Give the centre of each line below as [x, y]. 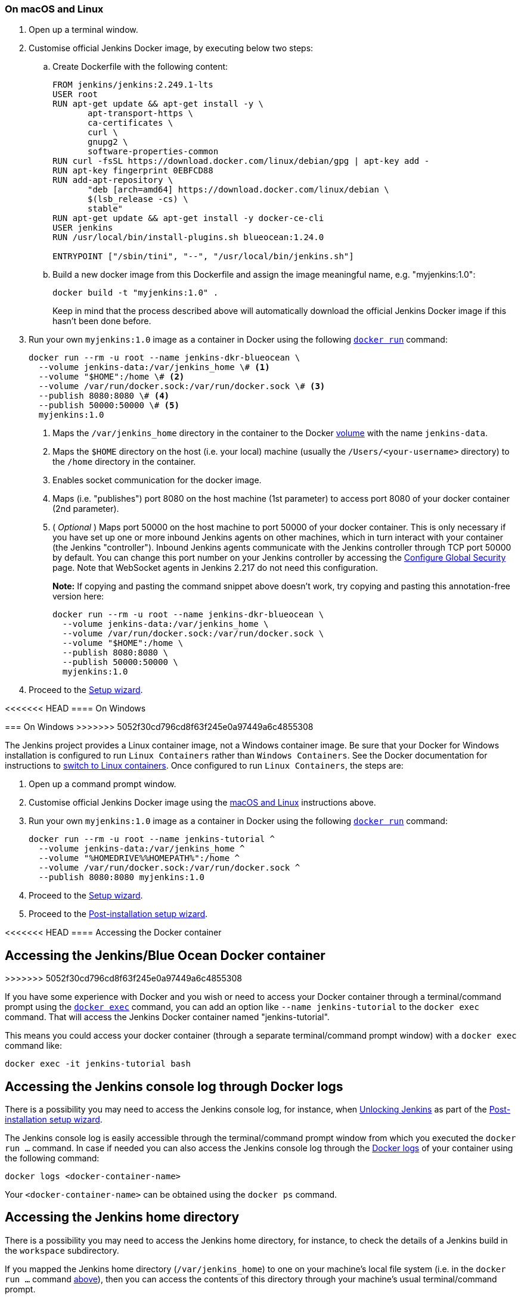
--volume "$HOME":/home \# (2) [111, 377]
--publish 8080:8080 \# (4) [104, 396]
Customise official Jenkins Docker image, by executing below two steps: [171, 48]
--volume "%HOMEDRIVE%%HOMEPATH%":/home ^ [139, 858]
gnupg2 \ [108, 142]
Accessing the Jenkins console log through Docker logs [174, 1086]
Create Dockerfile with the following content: [140, 67]
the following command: [52, 1158]
